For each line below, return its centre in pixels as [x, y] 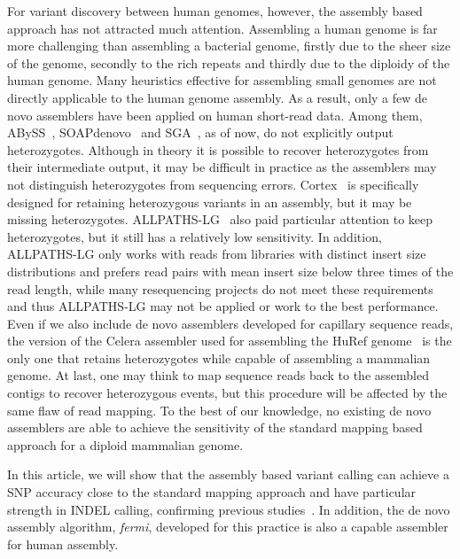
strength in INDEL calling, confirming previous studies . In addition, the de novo [229, 509]
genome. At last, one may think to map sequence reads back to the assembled [218, 375]
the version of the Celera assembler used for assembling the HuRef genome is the [230, 341]
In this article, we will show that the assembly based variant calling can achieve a [228, 474]
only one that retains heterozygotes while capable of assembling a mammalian [219, 357]
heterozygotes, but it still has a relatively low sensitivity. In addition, [195, 236]
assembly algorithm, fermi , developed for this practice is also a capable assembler [228, 527]
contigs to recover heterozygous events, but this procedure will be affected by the [227, 393]
